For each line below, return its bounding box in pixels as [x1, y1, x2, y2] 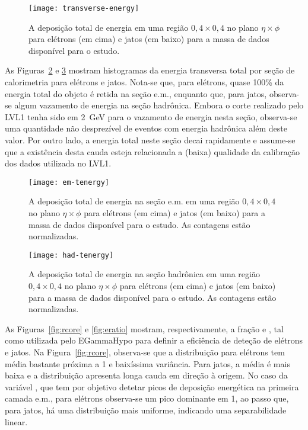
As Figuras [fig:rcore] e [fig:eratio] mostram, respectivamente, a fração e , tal [5, 322, 284, 335]
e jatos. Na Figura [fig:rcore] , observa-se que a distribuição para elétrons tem [5, 346, 285, 358]
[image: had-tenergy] [28, 251, 114, 259]
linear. [5, 415, 28, 428]
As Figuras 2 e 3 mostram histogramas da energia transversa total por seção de [5, 64, 295, 76]
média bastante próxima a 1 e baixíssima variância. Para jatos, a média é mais [5, 357, 290, 370]
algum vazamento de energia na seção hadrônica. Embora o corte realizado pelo [14, 99, 304, 111]
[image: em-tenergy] [28, 178, 110, 187]
